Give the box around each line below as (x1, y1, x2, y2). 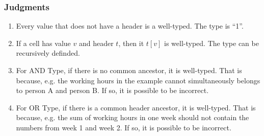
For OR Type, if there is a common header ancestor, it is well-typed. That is (16, 102, 256, 112)
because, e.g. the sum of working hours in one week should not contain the (16, 112, 249, 123)
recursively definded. (16, 48, 80, 58)
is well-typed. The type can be (164, 37, 259, 48)
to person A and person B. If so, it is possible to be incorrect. (16, 85, 209, 96)
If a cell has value (16, 37, 71, 48)
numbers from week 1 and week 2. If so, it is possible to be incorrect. (16, 122, 231, 132)
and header (78, 37, 114, 48)
